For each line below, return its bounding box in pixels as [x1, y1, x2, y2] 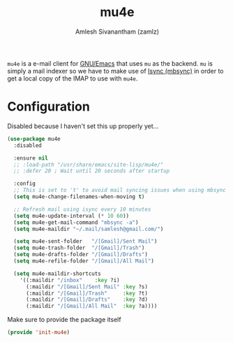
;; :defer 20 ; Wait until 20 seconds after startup [13, 167, 170, 175]
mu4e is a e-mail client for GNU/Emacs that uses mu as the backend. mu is [7, 59, 213, 67]
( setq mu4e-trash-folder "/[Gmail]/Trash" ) [13, 244, 145, 252]
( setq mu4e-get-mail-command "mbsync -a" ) [13, 218, 139, 226]
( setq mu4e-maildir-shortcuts [13, 270, 101, 277]
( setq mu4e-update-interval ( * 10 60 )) [13, 212, 130, 219]
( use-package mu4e [7, 135, 61, 142]
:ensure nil [13, 155, 49, 162]
